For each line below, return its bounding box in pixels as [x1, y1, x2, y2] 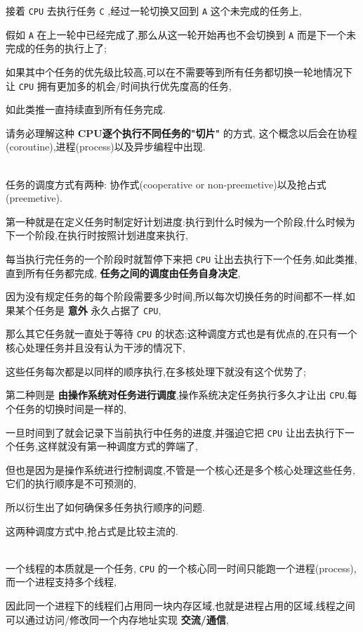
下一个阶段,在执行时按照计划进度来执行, [6, 228, 188, 243]
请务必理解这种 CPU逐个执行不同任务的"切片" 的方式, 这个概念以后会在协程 [6, 125, 357, 140]
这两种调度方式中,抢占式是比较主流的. [6, 523, 178, 538]
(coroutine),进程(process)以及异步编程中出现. [6, 139, 206, 154]
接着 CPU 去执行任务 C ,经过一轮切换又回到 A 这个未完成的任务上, [6, 4, 302, 18]
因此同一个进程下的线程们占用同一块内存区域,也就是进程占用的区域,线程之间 [6, 598, 355, 612]
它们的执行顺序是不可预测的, [6, 476, 136, 491]
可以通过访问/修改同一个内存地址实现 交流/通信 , [6, 612, 229, 626]
